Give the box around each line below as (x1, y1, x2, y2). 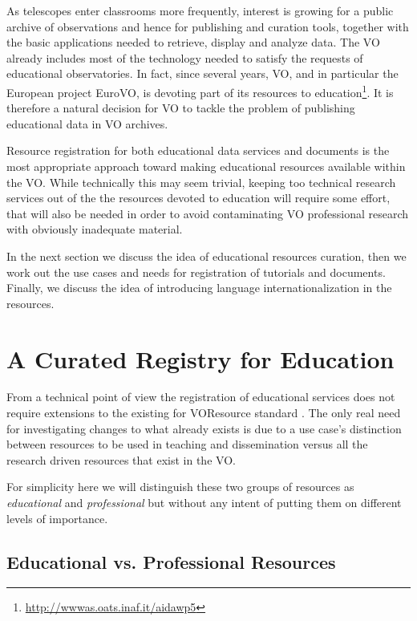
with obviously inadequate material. (6, 221, 183, 237)
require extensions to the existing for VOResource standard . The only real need (6, 404, 401, 421)
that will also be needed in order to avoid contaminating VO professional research (6, 205, 409, 221)
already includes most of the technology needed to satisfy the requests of (6, 49, 363, 66)
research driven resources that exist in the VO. (6, 451, 236, 468)
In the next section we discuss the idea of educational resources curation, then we (6, 247, 407, 264)
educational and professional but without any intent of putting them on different (6, 494, 402, 511)
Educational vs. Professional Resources (6, 549, 336, 574)
